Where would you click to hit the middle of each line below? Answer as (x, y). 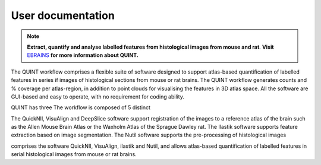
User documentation (63, 15)
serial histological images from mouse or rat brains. (74, 154)
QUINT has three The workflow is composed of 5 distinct (81, 107)
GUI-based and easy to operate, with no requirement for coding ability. (97, 96)
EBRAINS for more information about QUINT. (83, 55)
